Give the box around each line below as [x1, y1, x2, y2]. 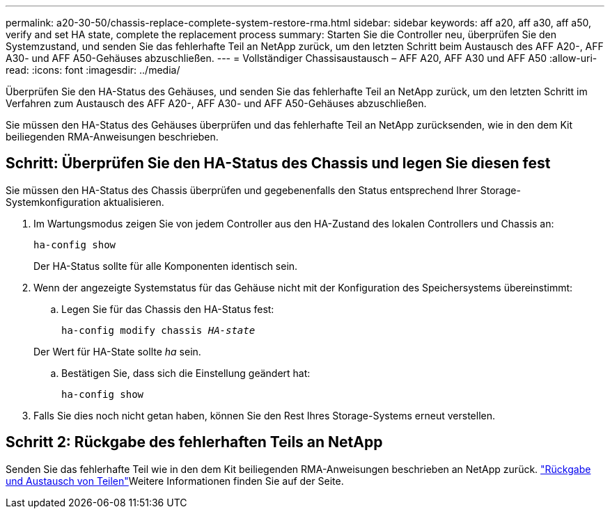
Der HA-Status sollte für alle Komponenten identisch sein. [33, 259, 298, 272]
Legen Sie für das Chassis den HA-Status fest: [61, 303, 274, 315]
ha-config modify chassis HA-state [61, 324, 256, 336]
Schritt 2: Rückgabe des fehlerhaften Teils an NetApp [6, 433, 383, 451]
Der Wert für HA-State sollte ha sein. [33, 345, 201, 358]
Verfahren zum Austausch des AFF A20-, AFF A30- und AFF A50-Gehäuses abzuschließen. [6, 97, 427, 109]
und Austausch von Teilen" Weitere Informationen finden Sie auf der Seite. [6, 474, 344, 487]
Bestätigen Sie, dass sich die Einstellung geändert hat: [61, 367, 311, 379]
